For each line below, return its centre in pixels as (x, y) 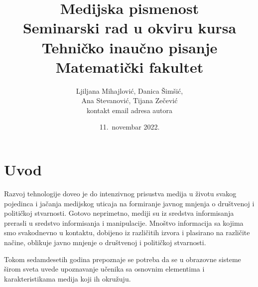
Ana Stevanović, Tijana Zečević (129, 100)
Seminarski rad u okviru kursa (129, 28)
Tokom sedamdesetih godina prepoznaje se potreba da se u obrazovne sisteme (123, 259)
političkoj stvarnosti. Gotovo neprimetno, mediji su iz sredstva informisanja (119, 213)
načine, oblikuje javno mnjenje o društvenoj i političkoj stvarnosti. (105, 242)
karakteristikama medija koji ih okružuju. (67, 278)
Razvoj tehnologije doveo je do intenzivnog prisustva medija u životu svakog (120, 193)
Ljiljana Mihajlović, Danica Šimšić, (129, 90)
